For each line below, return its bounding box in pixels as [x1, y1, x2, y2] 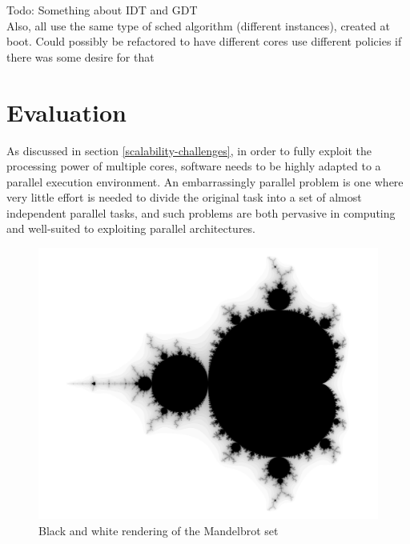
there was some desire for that [6, 48, 155, 65]
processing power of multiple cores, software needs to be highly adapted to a [6, 158, 381, 174]
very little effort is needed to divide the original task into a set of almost [6, 189, 362, 206]
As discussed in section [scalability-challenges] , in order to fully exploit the [6, 142, 372, 158]
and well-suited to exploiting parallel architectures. [6, 220, 256, 237]
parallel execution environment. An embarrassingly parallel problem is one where [6, 173, 404, 190]
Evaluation [6, 95, 127, 128]
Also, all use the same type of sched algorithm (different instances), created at [6, 17, 390, 34]
